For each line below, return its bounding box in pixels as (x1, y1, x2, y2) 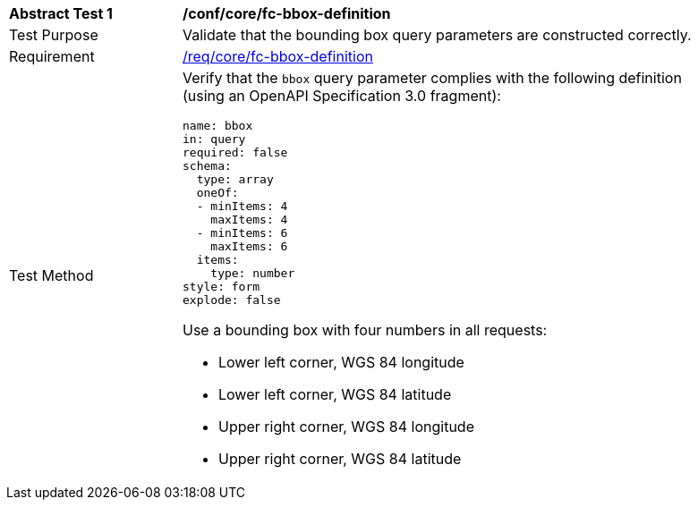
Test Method (9, 266, 94, 284)
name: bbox (183, 119, 253, 132)
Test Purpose (9, 26, 98, 44)
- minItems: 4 (196, 199, 288, 213)
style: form (183, 280, 260, 293)
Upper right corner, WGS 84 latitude (218, 450, 462, 468)
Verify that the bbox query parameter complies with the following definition (183, 69, 682, 87)
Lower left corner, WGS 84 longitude (218, 353, 464, 371)
